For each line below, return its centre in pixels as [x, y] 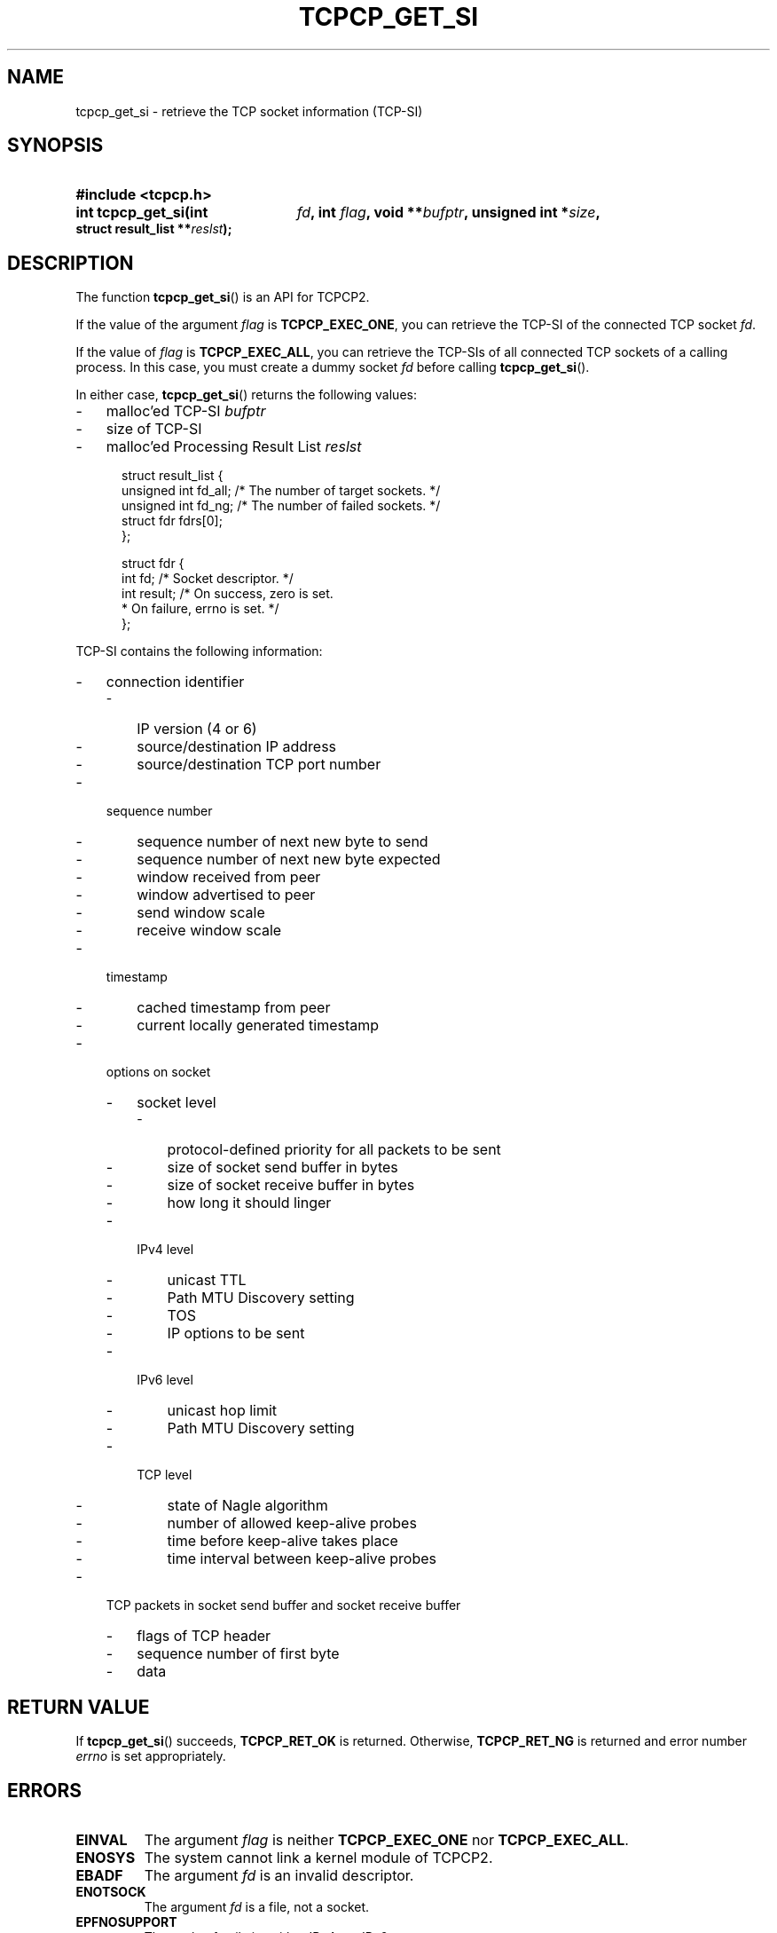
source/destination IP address [237, 747]
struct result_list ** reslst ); [154, 229]
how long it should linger [249, 1203]
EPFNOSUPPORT [126, 1921]
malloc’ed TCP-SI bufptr [186, 411]
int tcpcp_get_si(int [142, 213]
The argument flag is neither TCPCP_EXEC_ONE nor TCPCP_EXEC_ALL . [386, 1839]
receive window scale [209, 931]
